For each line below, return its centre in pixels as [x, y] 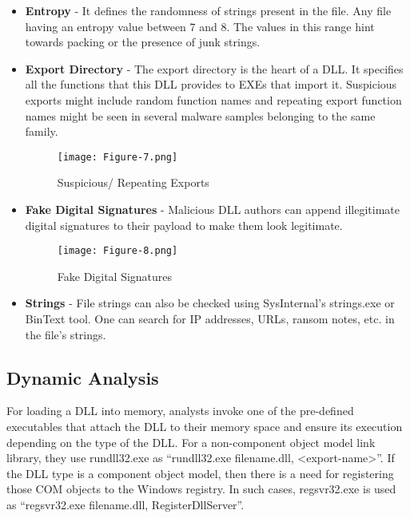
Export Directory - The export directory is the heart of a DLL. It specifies [214, 68]
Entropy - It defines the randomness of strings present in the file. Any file [208, 10]
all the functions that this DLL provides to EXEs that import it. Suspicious [211, 84]
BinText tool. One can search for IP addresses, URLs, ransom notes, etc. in [210, 319]
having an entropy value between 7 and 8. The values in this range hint [200, 26]
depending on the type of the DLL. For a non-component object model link [191, 442]
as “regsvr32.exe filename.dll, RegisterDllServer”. [125, 504]
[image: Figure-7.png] [117, 157]
